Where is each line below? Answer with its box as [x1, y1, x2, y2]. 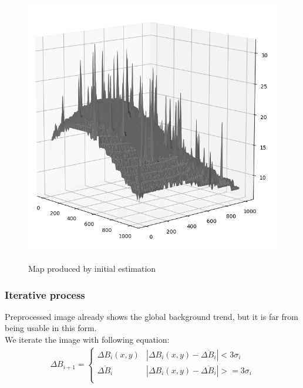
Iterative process [5, 287, 85, 302]
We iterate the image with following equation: [5, 333, 170, 346]
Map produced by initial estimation [28, 262, 156, 275]
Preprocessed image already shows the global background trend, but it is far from [5, 310, 298, 322]
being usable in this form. [5, 322, 97, 334]
